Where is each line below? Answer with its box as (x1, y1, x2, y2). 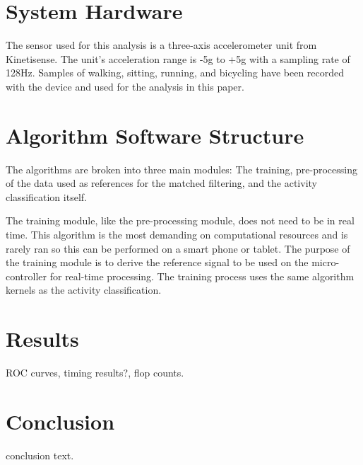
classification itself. (6, 189, 87, 204)
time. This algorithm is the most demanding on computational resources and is (6, 227, 348, 241)
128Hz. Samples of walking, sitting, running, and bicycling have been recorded (6, 65, 345, 80)
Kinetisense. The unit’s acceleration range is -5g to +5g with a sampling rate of (6, 51, 350, 66)
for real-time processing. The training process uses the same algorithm (49, 268, 355, 283)
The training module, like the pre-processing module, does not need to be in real (6, 213, 355, 228)
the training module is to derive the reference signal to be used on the (6, 255, 309, 270)
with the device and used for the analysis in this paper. (6, 79, 244, 93)
